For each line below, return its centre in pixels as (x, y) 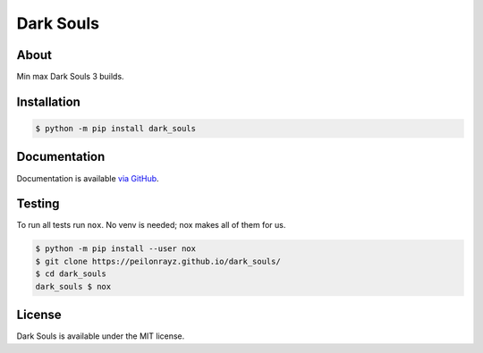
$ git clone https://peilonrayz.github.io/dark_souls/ (158, 261)
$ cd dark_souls (71, 274)
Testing (38, 204)
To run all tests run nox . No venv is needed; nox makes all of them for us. (151, 225)
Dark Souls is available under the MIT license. (101, 336)
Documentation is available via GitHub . (88, 178)
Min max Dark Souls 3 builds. (70, 77)
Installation (48, 101)
